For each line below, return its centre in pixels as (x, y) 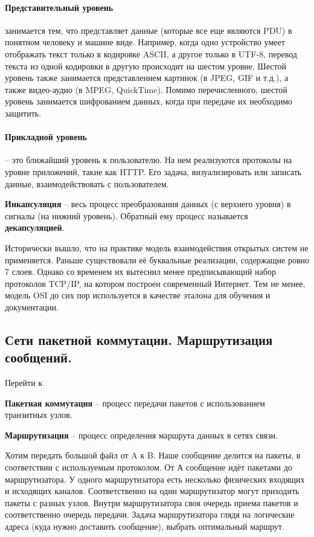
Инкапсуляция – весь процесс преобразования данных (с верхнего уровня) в (148, 204)
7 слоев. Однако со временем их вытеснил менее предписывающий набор (140, 272)
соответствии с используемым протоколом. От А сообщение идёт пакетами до (149, 467)
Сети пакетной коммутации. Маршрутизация (139, 339)
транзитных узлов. (39, 415)
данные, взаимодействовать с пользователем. (87, 183)
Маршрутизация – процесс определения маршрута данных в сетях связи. (141, 435)
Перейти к (24, 383)
